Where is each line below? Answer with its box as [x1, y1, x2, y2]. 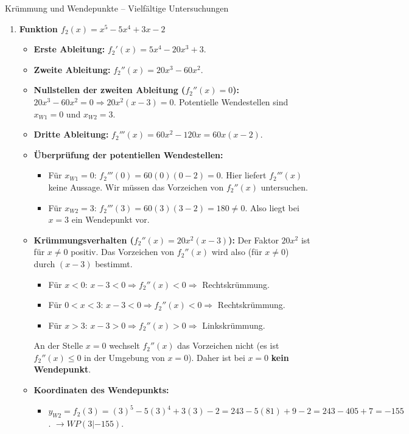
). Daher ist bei [188, 351, 245, 363]
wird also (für [211, 245, 262, 258]
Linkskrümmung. [202, 318, 265, 331]
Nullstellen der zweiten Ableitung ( [33, 83, 186, 96]
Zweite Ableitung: [33, 63, 111, 75]
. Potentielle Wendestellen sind [173, 95, 288, 108]
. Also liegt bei [245, 201, 299, 214]
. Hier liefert [220, 169, 267, 181]
